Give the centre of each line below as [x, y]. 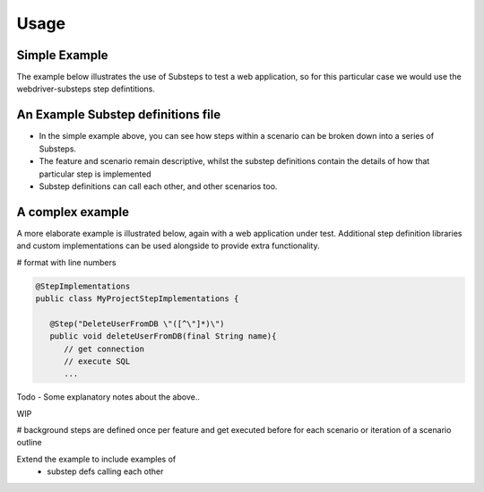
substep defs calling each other [105, 471]
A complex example [73, 212]
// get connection [104, 349]
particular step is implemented [95, 174]
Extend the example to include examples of [96, 459]
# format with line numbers [66, 262]
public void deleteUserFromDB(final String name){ [163, 337]
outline [29, 443]
